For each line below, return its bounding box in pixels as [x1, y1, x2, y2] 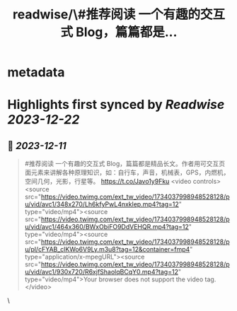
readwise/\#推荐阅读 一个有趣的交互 [12, 6, 226, 23]
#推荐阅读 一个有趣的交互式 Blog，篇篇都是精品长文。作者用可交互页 [24, 160, 226, 168]
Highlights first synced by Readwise [7, 97, 225, 113]
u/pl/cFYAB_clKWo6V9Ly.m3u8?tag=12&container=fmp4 [24, 245, 190, 254]
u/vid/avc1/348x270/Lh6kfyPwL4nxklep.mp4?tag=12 [24, 200, 179, 209]
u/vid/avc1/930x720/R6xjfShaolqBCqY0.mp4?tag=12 [24, 268, 179, 276]
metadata [7, 64, 65, 81]
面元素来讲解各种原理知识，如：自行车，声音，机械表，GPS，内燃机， [24, 168, 230, 177]
